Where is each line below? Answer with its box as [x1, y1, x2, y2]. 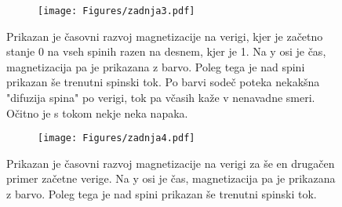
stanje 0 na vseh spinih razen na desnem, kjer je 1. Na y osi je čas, [6, 43, 326, 60]
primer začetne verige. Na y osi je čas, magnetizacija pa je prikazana [6, 170, 336, 187]
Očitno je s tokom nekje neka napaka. [6, 104, 188, 121]
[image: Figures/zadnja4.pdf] [38, 133, 195, 144]
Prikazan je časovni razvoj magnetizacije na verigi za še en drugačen [6, 154, 335, 171]
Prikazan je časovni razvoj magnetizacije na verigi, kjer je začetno [6, 27, 323, 44]
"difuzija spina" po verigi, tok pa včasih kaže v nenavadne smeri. [6, 89, 315, 106]
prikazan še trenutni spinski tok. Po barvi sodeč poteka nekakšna [6, 74, 320, 90]
